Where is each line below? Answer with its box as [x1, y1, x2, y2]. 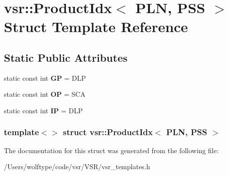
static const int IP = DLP [4, 105, 83, 115]
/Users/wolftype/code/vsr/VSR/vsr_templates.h [4, 161, 150, 172]
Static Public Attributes [4, 50, 128, 65]
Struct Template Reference [4, 17, 188, 36]
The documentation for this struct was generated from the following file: [4, 145, 219, 155]
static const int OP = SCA [4, 89, 85, 99]
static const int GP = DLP [4, 72, 86, 83]
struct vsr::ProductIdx [63, 126, 153, 138]
